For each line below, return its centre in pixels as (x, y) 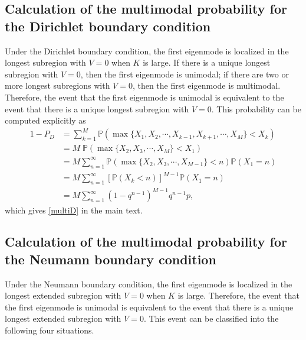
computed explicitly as (45, 120)
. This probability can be (256, 109)
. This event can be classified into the (211, 318)
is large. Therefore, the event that (238, 295)
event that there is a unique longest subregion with (97, 109)
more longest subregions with (57, 85)
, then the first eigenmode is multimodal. (206, 85)
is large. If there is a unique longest (207, 62)
